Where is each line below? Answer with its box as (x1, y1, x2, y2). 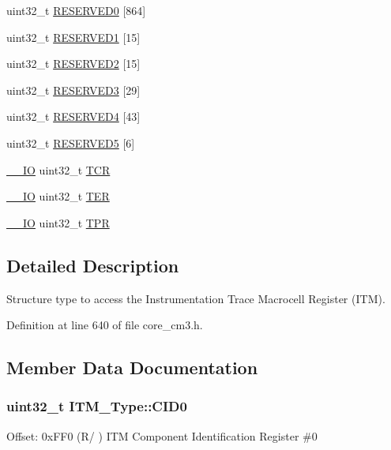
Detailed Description (6, 253, 179, 277)
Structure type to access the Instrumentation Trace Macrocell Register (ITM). (6, 290, 385, 306)
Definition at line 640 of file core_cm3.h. (6, 317, 203, 333)
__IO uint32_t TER (6, 188, 110, 204)
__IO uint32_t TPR (6, 214, 110, 231)
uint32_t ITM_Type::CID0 (6, 396, 187, 416)
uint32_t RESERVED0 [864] (6, 2, 146, 18)
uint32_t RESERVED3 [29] (6, 81, 141, 98)
